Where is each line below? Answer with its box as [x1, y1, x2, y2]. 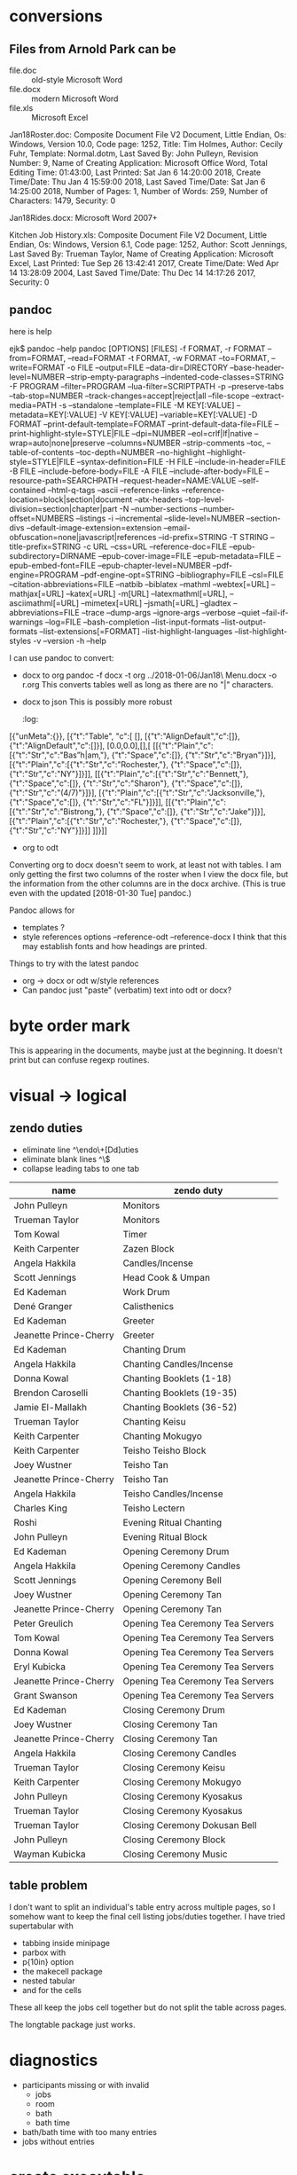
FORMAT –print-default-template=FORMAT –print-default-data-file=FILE [9, 419, 273, 429]
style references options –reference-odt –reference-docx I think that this [21, 931, 287, 942]
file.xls [9, 103, 34, 113]
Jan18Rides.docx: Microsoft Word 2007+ [9, 213, 158, 223]
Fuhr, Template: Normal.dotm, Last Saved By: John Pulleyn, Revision [9, 148, 259, 159]
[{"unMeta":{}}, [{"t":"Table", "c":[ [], [9, 730, 144, 742]
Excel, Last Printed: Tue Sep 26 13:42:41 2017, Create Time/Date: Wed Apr [9, 258, 279, 268]
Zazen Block [122, 1242, 175, 1254]
